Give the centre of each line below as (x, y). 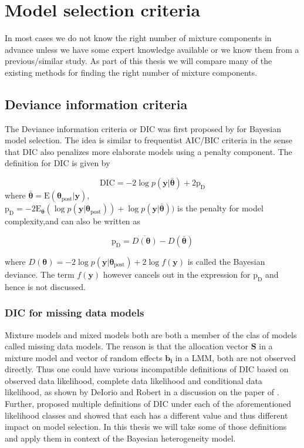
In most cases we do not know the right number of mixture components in (138, 38)
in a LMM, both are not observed (236, 357)
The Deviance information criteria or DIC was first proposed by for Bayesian (143, 128)
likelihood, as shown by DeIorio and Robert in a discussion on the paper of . (142, 392)
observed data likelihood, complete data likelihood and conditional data (134, 380)
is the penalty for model (220, 208)
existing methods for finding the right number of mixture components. (131, 72)
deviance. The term (40, 274)
